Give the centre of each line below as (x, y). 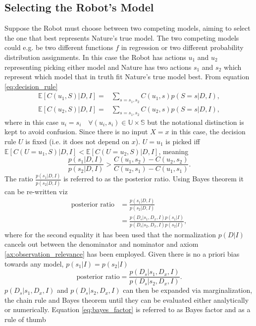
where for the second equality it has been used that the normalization (110, 234)
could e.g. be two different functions (59, 47)
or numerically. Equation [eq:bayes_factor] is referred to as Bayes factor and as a (128, 309)
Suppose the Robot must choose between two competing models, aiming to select (128, 28)
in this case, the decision (208, 132)
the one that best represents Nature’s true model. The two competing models (122, 37)
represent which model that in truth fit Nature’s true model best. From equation (127, 77)
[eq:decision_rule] (31, 86)
